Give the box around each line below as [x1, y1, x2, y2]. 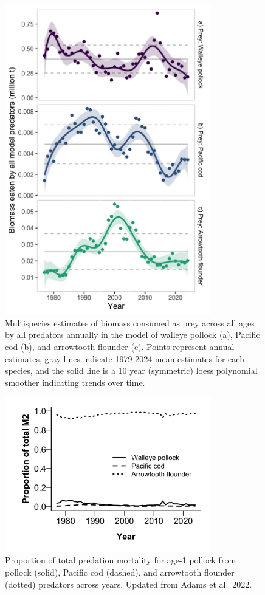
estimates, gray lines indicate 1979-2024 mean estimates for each [5, 352, 244, 365]
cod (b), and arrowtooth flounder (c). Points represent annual [5, 340, 235, 353]
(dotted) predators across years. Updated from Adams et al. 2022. [5, 577, 252, 590]
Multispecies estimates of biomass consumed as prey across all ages [5, 316, 255, 329]
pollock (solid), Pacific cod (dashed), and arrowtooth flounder [5, 566, 235, 578]
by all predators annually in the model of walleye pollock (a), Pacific [5, 328, 260, 341]
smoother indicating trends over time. [5, 376, 145, 388]
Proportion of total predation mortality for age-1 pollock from [5, 554, 236, 566]
